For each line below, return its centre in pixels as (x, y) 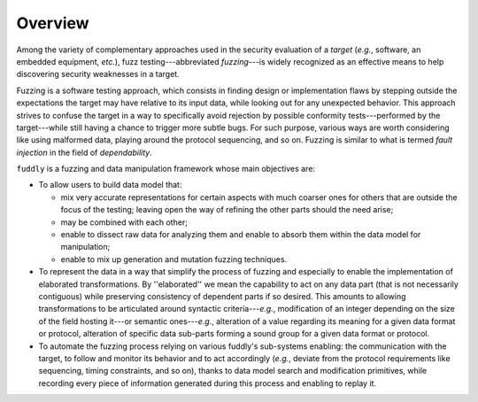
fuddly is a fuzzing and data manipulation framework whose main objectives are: (166, 169)
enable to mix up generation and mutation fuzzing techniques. (174, 259)
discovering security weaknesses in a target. (98, 74)
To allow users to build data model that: (110, 185)
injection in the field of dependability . (84, 152)
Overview (53, 23)
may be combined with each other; (124, 222)
